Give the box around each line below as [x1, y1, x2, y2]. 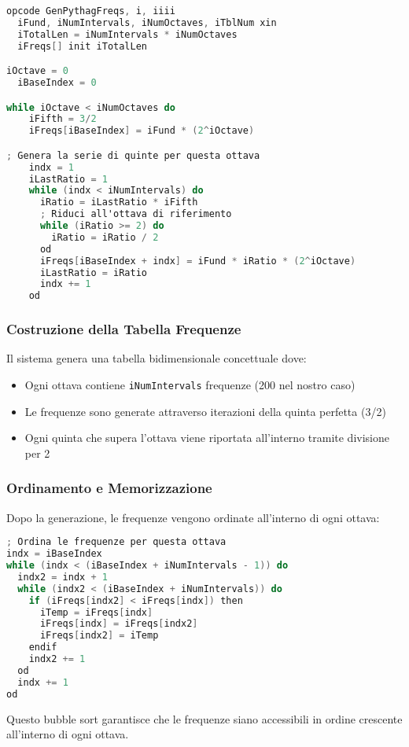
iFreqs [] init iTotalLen [17, 40, 147, 52]
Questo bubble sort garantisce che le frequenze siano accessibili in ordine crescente [6, 710, 403, 727]
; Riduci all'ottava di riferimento [39, 208, 232, 220]
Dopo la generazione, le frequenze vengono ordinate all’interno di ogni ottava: [6, 509, 380, 525]
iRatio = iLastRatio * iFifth [39, 197, 198, 208]
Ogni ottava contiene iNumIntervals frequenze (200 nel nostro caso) [24, 377, 356, 393]
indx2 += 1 [28, 653, 86, 665]
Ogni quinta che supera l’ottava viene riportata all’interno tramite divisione [24, 429, 389, 446]
